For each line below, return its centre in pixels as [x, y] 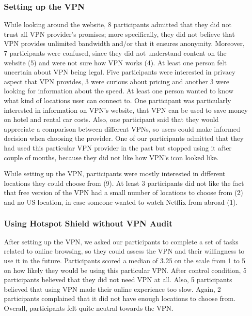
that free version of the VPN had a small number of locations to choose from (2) [124, 192]
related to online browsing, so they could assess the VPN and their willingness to [124, 251]
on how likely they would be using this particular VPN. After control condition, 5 [125, 270]
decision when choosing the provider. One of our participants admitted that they [124, 138]
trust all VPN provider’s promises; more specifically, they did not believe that [119, 34]
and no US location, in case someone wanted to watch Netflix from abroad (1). [121, 202]
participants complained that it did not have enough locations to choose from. [120, 298]
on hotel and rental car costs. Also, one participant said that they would [111, 119]
